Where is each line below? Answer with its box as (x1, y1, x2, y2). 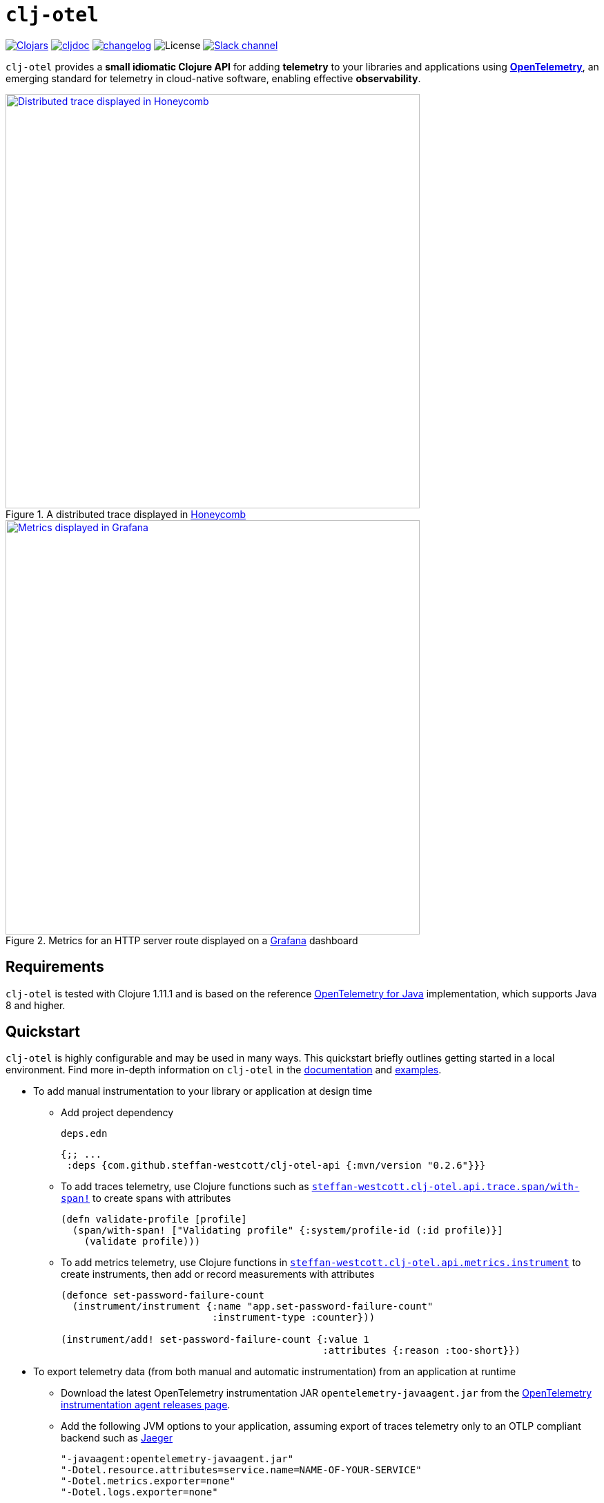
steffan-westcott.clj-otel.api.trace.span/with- (311, 1181, 580, 1193)
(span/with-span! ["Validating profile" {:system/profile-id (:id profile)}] (72, 1225, 503, 1236)
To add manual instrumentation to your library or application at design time (33, 1085, 373, 1098)
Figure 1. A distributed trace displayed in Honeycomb (6, 508, 246, 520)
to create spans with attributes (92, 1192, 231, 1205)
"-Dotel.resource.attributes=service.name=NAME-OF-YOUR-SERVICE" (61, 1464, 422, 1476)
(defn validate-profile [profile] (61, 1214, 247, 1225)
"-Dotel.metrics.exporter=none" (61, 1475, 235, 1487)
